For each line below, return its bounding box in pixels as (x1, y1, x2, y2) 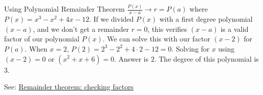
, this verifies (147, 23, 187, 34)
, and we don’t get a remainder (33, 23, 129, 34)
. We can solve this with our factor (102, 33, 210, 44)
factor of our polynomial (4, 33, 80, 44)
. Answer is (114, 53, 149, 64)
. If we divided (89, 14, 134, 24)
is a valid (220, 23, 249, 34)
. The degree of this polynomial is (154, 53, 259, 64)
